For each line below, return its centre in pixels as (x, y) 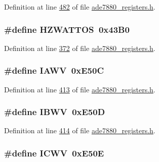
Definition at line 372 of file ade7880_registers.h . (80, 48)
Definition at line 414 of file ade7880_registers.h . (80, 130)
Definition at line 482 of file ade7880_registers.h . (80, 7)
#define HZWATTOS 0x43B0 (67, 29)
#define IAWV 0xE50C (54, 70)
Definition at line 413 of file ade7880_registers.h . (80, 89)
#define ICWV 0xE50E (54, 153)
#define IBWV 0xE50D (55, 112)
